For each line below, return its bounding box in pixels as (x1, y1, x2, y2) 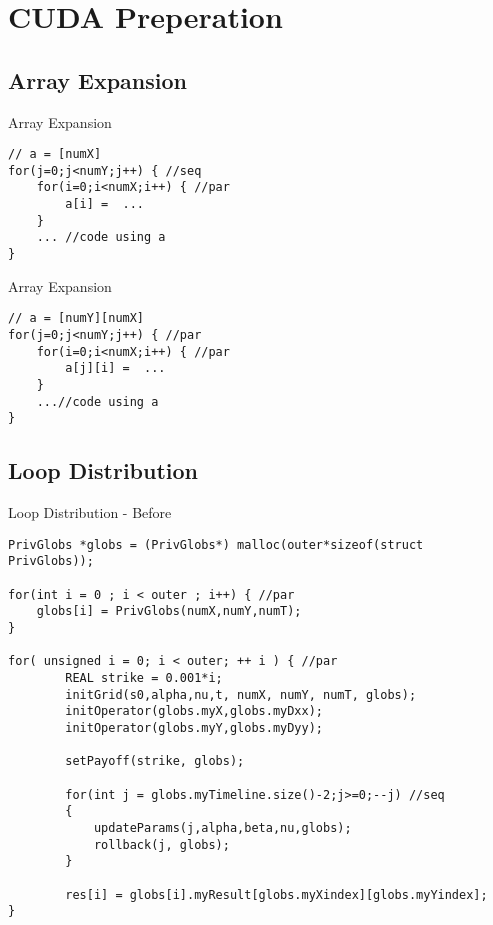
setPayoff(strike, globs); (65, 754, 245, 769)
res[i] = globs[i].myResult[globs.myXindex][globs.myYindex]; (65, 887, 488, 902)
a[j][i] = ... (65, 361, 166, 376)
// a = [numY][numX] (8, 311, 145, 326)
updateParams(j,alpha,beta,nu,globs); (93, 820, 352, 835)
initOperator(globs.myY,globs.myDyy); (65, 720, 323, 735)
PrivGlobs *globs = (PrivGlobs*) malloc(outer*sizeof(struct (8, 537, 424, 552)
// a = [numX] (8, 147, 102, 162)
